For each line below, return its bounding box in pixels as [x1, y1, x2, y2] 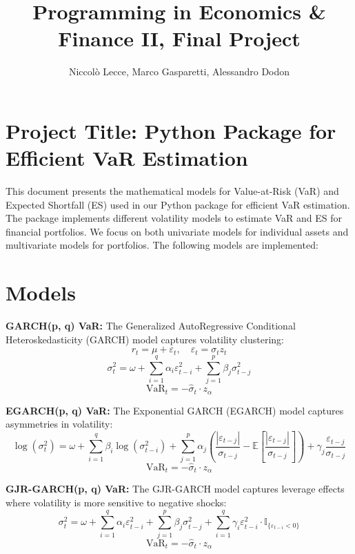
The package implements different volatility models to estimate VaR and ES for [6, 211, 342, 225]
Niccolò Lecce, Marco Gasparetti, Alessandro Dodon [68, 64, 290, 79]
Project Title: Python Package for [6, 116, 336, 144]
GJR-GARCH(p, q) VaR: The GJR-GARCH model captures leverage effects [6, 481, 345, 496]
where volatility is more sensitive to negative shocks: [6, 495, 227, 509]
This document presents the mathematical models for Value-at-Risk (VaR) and [6, 184, 339, 198]
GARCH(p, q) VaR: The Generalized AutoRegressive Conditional [6, 318, 296, 333]
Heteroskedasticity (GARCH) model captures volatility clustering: [6, 332, 284, 346]
